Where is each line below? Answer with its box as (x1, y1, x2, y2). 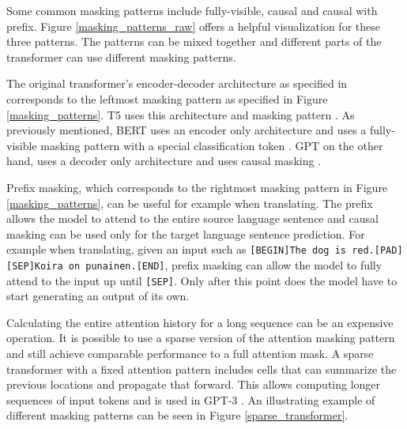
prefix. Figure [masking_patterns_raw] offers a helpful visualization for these (6, 17, 380, 34)
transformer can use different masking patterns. (6, 48, 236, 65)
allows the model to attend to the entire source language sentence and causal (6, 210, 379, 227)
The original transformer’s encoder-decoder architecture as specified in (6, 75, 348, 92)
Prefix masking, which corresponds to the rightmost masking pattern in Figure (6, 179, 388, 195)
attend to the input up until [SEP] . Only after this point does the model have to (6, 272, 398, 288)
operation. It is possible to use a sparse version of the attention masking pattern (6, 329, 395, 346)
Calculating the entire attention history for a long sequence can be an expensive (6, 314, 394, 330)
